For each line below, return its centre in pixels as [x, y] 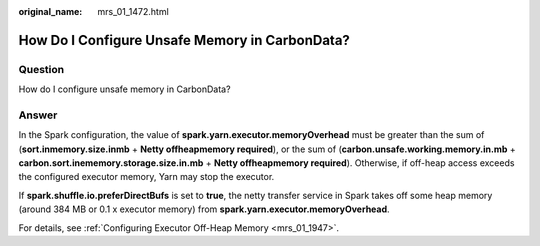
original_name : [50, 11]
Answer [38, 115]
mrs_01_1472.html [133, 11]
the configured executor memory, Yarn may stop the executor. [146, 177]
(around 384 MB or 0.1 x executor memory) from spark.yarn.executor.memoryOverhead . [204, 209]
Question [41, 69]
